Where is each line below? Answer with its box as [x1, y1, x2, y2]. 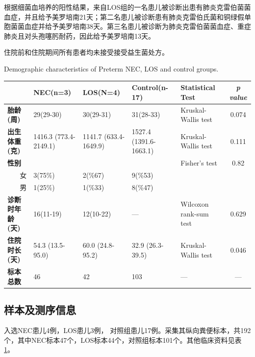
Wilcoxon [180, 199, 209, 209]
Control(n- [131, 82, 168, 93]
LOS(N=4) [82, 87, 121, 97]
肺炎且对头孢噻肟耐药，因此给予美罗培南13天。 [4, 30, 155, 41]
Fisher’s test [180, 157, 218, 167]
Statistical [180, 82, 215, 93]
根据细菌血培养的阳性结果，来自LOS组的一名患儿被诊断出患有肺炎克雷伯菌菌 [4, 2, 251, 12]
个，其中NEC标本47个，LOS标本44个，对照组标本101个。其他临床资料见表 [4, 334, 242, 345]
